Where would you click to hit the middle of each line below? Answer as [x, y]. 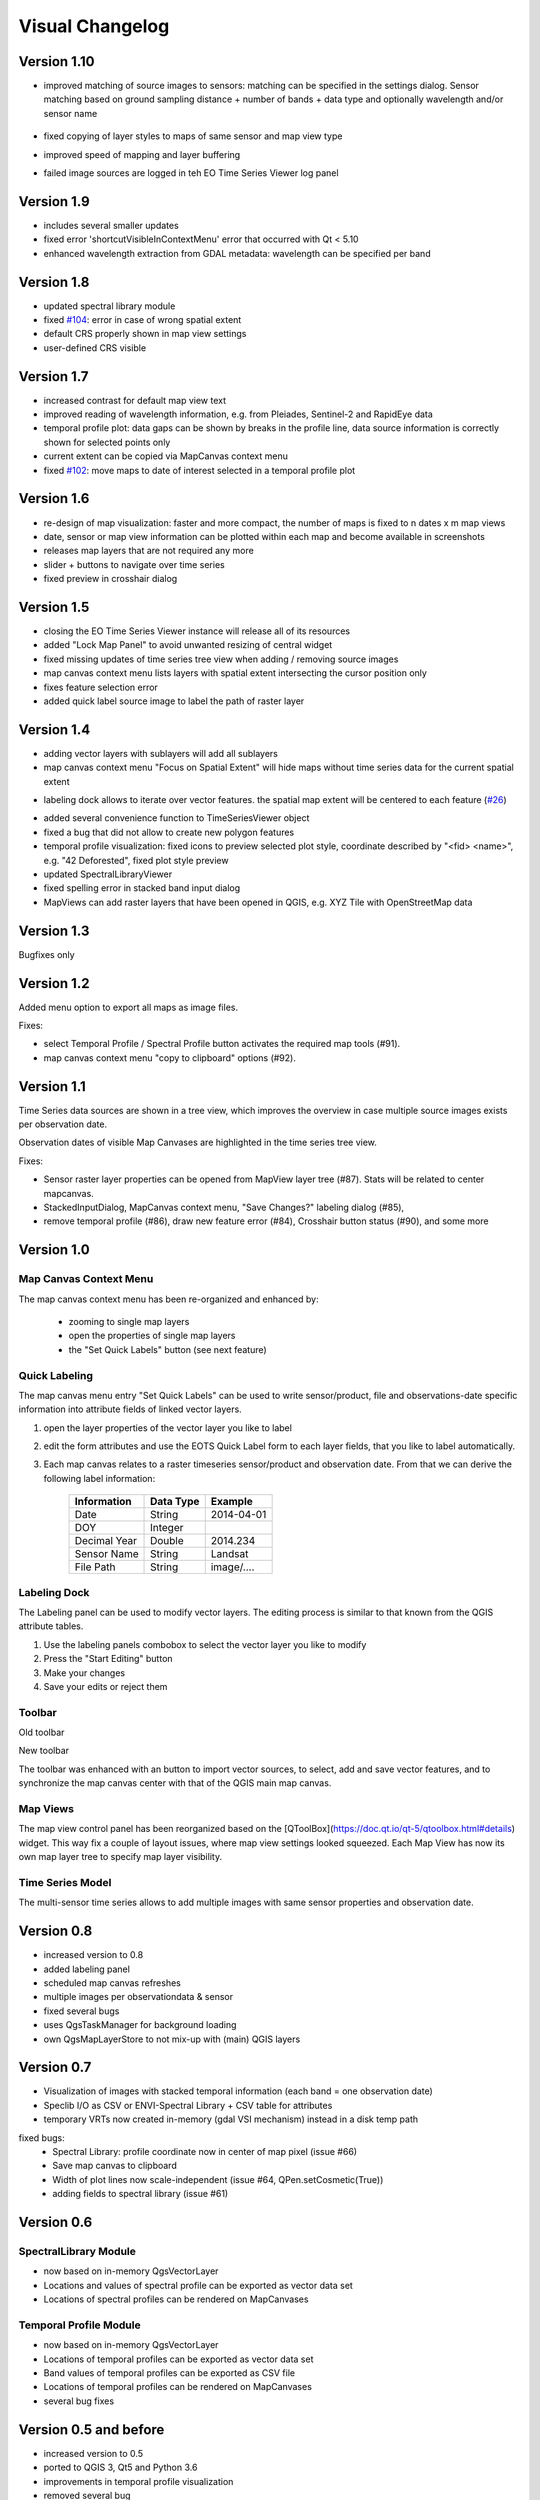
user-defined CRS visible [95, 347]
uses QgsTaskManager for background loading [140, 2025]
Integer [167, 1528]
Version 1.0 [54, 1250]
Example [232, 1502]
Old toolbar [41, 1732]
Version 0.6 [55, 2222]
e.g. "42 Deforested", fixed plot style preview [136, 860]
